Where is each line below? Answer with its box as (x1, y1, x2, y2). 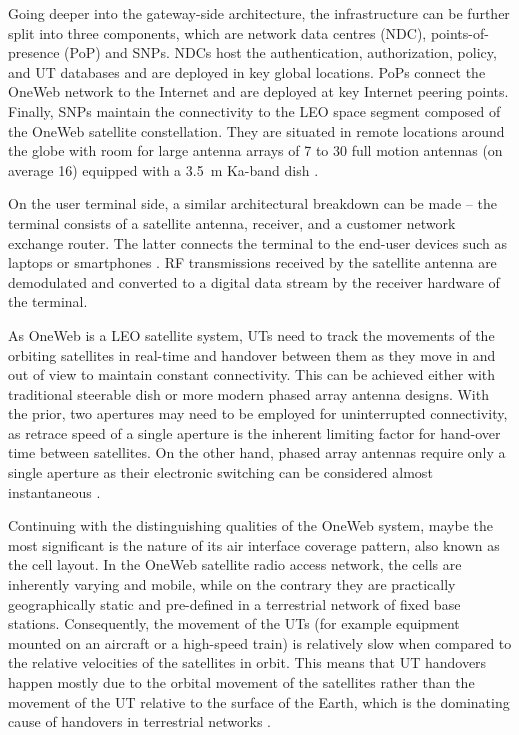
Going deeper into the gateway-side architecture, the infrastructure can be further (8, 3, 510, 23)
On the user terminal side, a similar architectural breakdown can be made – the (8, 193, 497, 214)
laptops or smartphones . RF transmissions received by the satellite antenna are (8, 252, 497, 273)
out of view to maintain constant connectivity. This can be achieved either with (8, 364, 496, 385)
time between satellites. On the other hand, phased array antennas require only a (8, 442, 506, 463)
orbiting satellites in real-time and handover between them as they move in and (8, 344, 496, 365)
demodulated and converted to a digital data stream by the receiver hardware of (8, 271, 500, 292)
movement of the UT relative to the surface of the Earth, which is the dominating (8, 691, 510, 712)
